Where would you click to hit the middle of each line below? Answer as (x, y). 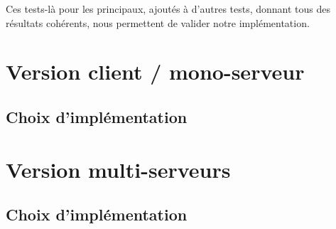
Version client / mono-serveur (155, 71)
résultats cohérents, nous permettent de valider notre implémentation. (158, 22)
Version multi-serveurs (118, 169)
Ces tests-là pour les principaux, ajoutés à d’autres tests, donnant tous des (168, 9)
